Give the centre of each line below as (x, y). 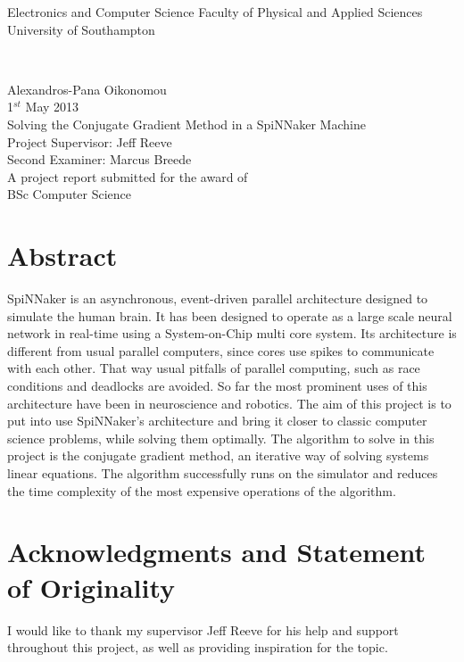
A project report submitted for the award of (128, 176)
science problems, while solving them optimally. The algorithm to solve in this (221, 438)
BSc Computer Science (70, 194)
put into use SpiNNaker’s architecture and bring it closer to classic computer (217, 421)
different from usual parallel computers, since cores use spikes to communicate (221, 350)
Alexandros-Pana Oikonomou (87, 89)
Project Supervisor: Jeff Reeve (90, 141)
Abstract (62, 256)
